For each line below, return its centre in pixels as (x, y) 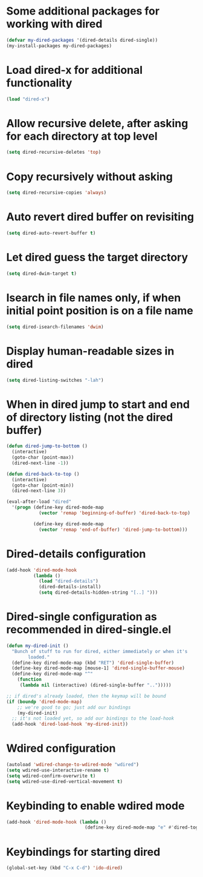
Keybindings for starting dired (83, 852)
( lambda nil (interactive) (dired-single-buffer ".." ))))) (95, 685)
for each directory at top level (82, 136)
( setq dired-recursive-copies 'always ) (56, 193)
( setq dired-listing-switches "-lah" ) (55, 380)
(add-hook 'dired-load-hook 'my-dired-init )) (70, 724)
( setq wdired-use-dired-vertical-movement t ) (64, 781)
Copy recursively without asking (90, 176)
